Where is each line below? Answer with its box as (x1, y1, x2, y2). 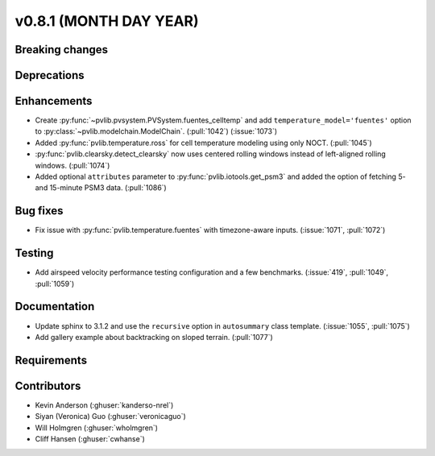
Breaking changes (14, 43, 109, 56)
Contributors (14, 379, 81, 392)
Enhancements (14, 94, 93, 108)
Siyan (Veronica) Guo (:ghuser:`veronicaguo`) (35, 412, 187, 421)
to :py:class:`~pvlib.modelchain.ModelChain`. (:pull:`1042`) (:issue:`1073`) (35, 126, 278, 136)
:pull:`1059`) (35, 279, 75, 288)
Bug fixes (14, 204, 64, 218)
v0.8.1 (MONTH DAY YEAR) (14, 12, 199, 30)
